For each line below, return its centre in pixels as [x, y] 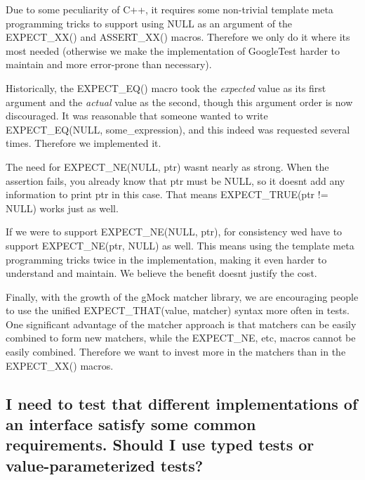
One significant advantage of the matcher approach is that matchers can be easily [181, 324]
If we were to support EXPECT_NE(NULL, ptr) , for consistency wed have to [174, 232]
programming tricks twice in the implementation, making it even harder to [166, 259]
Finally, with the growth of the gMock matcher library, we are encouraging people [182, 296]
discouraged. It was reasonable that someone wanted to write [137, 116]
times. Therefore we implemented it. [84, 143]
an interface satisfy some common [131, 424]
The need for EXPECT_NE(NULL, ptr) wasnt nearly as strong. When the [167, 166]
